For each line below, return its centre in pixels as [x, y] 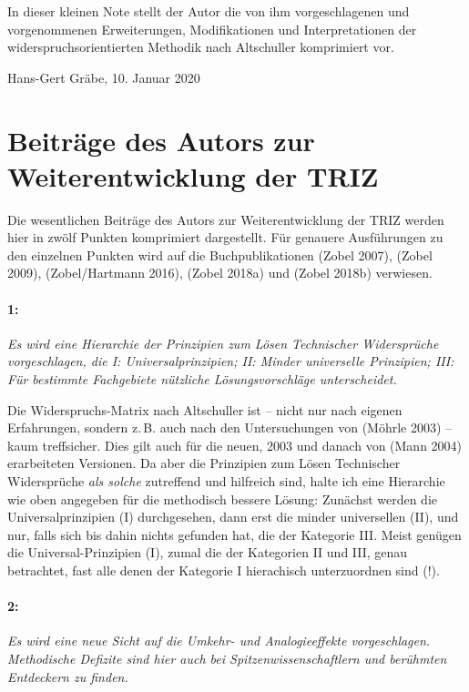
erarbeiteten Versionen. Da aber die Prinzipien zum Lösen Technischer [204, 463]
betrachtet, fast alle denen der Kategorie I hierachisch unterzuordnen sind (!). [224, 570]
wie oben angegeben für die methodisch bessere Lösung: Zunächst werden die [223, 499]
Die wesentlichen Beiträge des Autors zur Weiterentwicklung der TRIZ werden [226, 219]
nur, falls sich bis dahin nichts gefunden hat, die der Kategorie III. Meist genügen [234, 534]
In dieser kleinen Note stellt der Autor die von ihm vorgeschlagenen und [209, 11]
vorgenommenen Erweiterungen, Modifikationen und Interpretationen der [212, 29]
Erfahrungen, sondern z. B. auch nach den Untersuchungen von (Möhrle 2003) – [230, 427]
